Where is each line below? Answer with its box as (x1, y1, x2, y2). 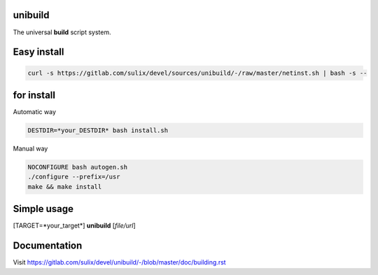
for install (13, 89, 56, 101)
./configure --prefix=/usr (27, 173, 120, 181)
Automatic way (13, 108, 56, 116)
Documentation (13, 240, 83, 252)
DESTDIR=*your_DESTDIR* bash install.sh (27, 127, 168, 134)
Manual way (13, 144, 48, 153)
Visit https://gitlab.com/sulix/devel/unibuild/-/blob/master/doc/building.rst (13, 258, 227, 267)
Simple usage (13, 203, 73, 215)
